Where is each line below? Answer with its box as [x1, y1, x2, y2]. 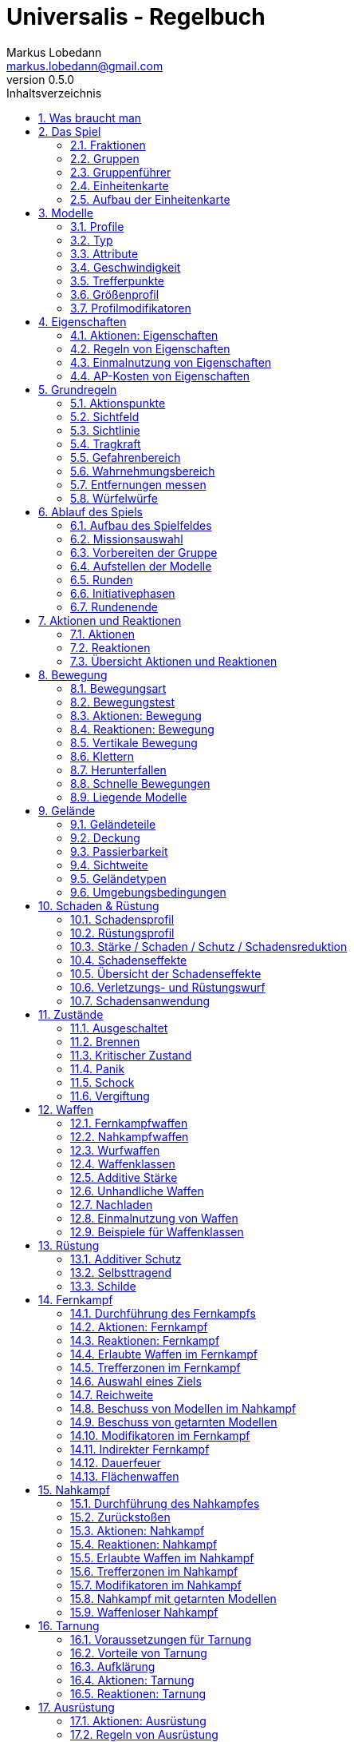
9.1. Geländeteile [70, 817, 156, 831]
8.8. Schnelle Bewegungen [70, 776, 210, 790]
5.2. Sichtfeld [70, 409, 140, 424]
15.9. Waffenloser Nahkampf [70, 1605, 218, 1619]
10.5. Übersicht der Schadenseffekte [70, 966, 262, 980]
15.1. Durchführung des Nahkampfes [70, 1496, 260, 1510]
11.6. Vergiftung [70, 1088, 150, 1103]
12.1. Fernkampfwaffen [70, 1116, 188, 1130]
